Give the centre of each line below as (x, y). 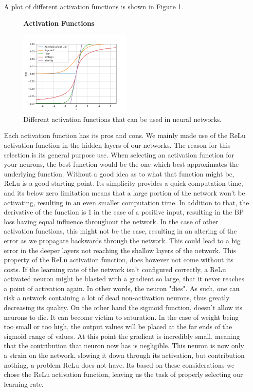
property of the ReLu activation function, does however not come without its (119, 260)
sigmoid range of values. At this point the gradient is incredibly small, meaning (122, 336)
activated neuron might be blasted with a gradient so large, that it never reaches (124, 279)
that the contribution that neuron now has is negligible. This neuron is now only (124, 345)
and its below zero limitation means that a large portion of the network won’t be (125, 192)
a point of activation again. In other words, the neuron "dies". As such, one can (122, 288)
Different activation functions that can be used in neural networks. (123, 119)
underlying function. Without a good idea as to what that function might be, (119, 173)
